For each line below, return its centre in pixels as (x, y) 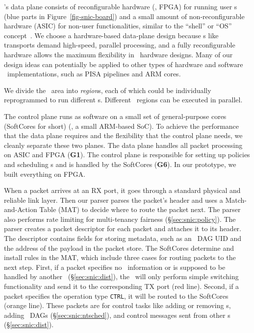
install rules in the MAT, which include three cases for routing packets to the (120, 257)
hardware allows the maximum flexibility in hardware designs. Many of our (118, 54)
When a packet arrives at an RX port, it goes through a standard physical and (122, 190)
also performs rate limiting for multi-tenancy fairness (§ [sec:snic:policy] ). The (120, 219)
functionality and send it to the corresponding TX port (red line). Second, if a (122, 286)
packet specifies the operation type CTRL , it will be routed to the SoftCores (116, 296)
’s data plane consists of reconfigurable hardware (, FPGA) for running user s (121, 6)
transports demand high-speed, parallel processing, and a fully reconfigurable (120, 45)
